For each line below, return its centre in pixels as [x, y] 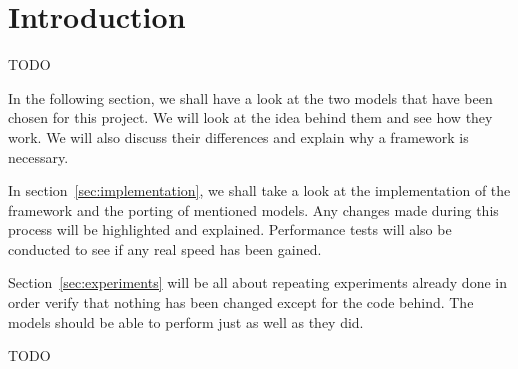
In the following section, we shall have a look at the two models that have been [250, 97]
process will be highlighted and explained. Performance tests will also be [230, 229]
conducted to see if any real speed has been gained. [165, 248]
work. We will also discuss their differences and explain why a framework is [238, 136]
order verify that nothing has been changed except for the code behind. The [241, 302]
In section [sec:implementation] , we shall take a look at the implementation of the [259, 190]
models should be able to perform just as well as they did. [186, 321]
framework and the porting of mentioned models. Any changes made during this [253, 209]
